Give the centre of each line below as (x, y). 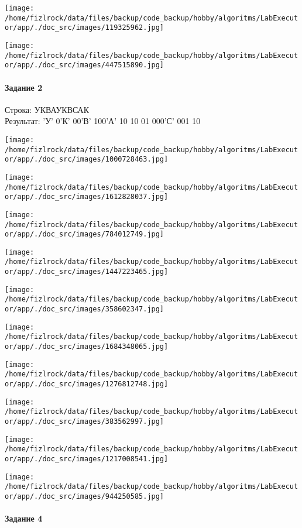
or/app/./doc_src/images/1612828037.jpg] (87, 197)
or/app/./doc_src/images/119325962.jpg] (85, 28)
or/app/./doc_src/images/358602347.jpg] (85, 309)
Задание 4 (24, 518)
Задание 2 (24, 87)
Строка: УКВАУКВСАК (47, 109)
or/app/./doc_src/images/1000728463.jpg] (87, 160)
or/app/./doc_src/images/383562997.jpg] (85, 422)
